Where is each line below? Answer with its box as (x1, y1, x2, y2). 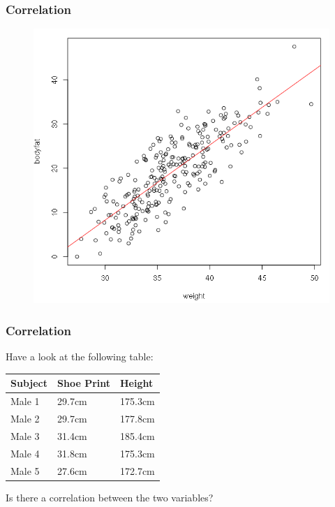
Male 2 (10, 411, 40, 426)
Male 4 (10, 446, 40, 460)
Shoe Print (57, 376, 110, 390)
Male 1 (10, 394, 40, 409)
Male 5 (10, 463, 40, 478)
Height (120, 376, 154, 390)
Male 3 (10, 428, 40, 443)
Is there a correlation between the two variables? (6, 490, 214, 504)
